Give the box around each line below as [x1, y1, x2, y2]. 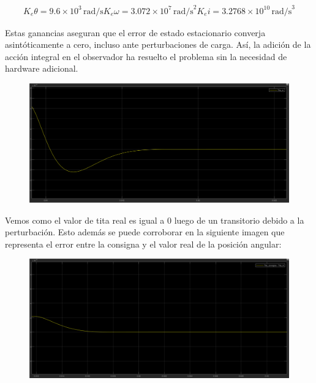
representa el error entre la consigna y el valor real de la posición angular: [5, 237, 282, 250]
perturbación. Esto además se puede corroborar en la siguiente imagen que [5, 226, 285, 238]
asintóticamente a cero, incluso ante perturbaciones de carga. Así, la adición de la [5, 38, 311, 51]
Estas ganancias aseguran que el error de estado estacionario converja [5, 26, 266, 39]
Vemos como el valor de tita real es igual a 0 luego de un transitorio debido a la [5, 213, 304, 226]
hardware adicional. [5, 62, 78, 75]
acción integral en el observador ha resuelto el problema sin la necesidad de [5, 50, 287, 63]
